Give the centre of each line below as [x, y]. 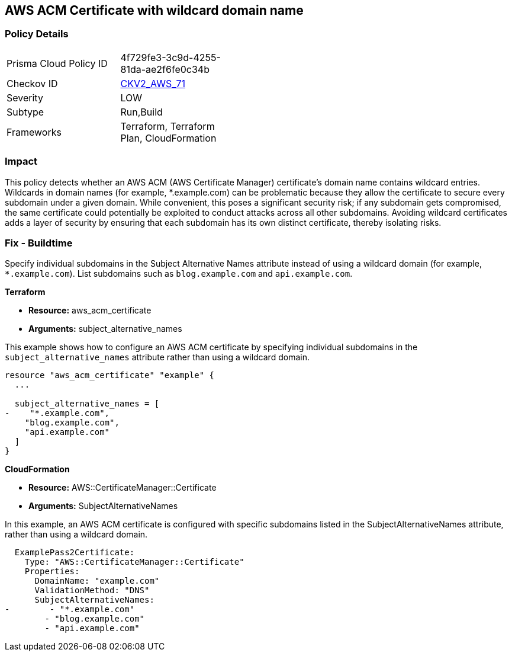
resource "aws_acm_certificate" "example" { [110, 375]
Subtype [25, 112]
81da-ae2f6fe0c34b [165, 69]
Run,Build [141, 112]
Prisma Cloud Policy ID [57, 63]
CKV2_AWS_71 [153, 83]
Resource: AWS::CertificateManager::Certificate [123, 488]
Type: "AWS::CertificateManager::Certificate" [134, 562]
